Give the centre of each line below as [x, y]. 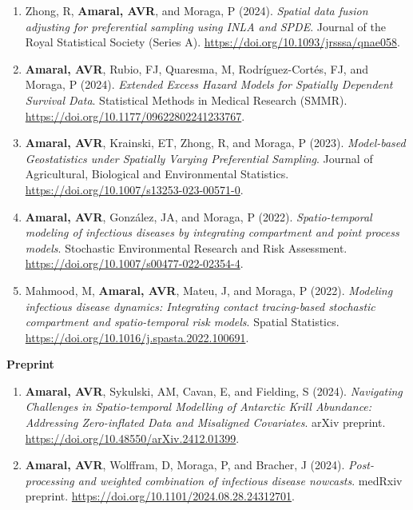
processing [50, 480]
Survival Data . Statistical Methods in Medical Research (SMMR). [186, 100]
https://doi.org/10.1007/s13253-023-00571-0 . [134, 189]
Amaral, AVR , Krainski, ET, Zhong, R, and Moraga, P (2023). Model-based [215, 143]
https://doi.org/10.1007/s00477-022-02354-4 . [134, 263]
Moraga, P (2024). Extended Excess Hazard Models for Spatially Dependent [209, 84]
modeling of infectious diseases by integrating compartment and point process [212, 232]
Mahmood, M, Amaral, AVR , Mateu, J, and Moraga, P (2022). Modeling [209, 290]
